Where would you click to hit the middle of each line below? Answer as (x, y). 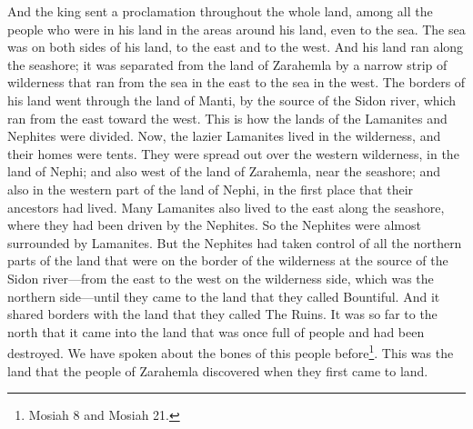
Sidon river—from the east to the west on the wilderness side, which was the (221, 278)
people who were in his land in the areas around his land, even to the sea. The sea (236, 29)
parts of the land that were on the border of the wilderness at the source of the (228, 260)
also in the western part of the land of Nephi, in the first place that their (211, 189)
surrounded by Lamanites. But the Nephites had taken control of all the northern (235, 242)
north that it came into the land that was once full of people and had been (216, 331)
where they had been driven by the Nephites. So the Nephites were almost (214, 225)
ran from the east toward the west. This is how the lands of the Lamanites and (227, 118)
